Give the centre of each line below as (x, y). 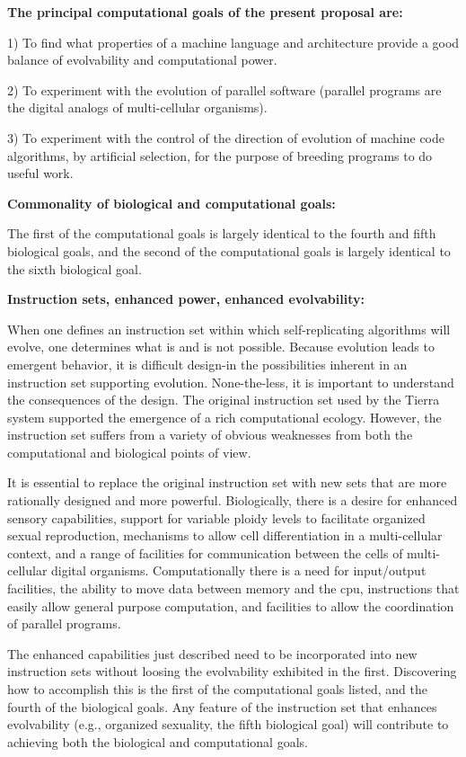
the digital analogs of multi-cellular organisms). (137, 107)
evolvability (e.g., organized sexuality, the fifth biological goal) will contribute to (228, 724)
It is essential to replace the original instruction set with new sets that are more (227, 482)
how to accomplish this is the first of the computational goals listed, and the (217, 689)
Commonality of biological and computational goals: (171, 203)
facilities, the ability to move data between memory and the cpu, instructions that (233, 588)
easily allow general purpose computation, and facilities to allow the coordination (231, 606)
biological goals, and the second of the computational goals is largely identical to (229, 250)
